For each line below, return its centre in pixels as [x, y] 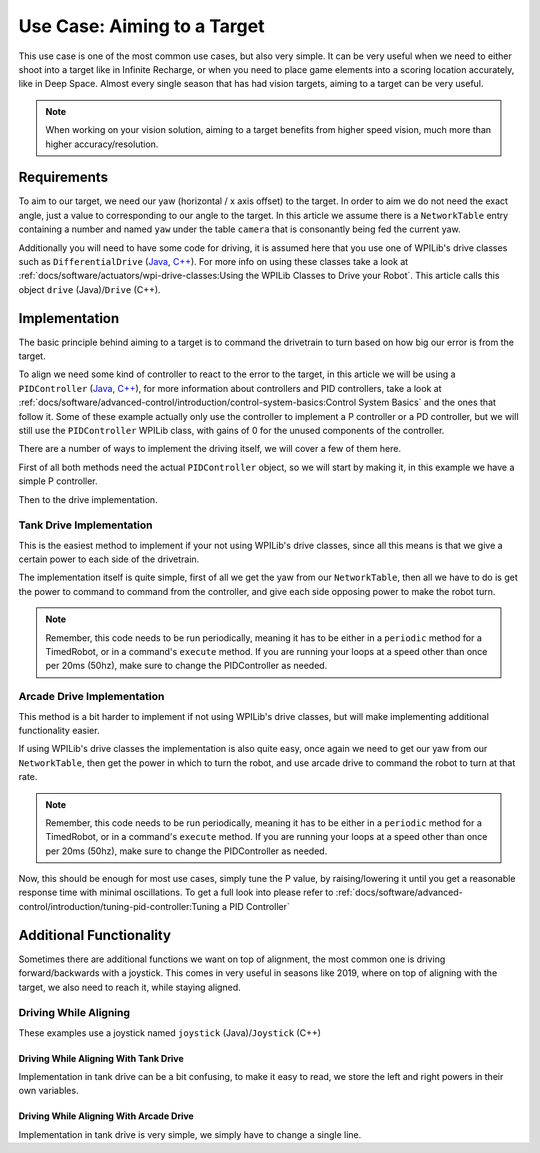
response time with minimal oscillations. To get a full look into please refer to [176, 892]
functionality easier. [59, 730]
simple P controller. [58, 481]
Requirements [63, 177]
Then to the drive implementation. [88, 499]
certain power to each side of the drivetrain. [109, 559]
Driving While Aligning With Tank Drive [101, 1058]
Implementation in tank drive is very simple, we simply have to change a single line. [190, 1134]
